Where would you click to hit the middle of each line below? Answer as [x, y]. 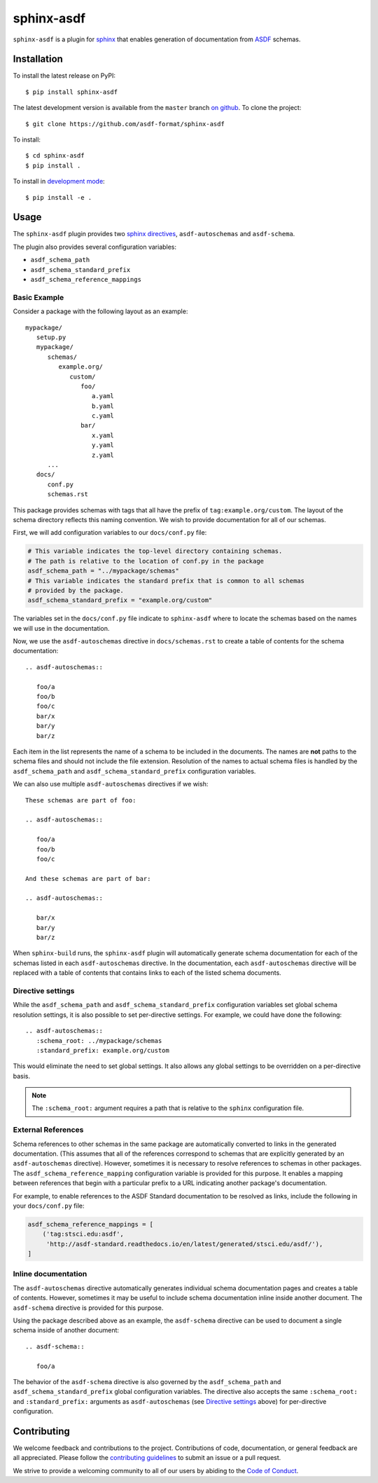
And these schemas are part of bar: [88, 879]
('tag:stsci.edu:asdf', [83, 1234]
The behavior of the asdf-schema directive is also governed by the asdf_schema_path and [147, 1381]
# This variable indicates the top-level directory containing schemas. [155, 551]
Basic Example [38, 297]
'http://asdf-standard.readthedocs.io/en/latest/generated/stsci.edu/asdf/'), [184, 1244]
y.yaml [103, 445]
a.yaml [103, 396]
